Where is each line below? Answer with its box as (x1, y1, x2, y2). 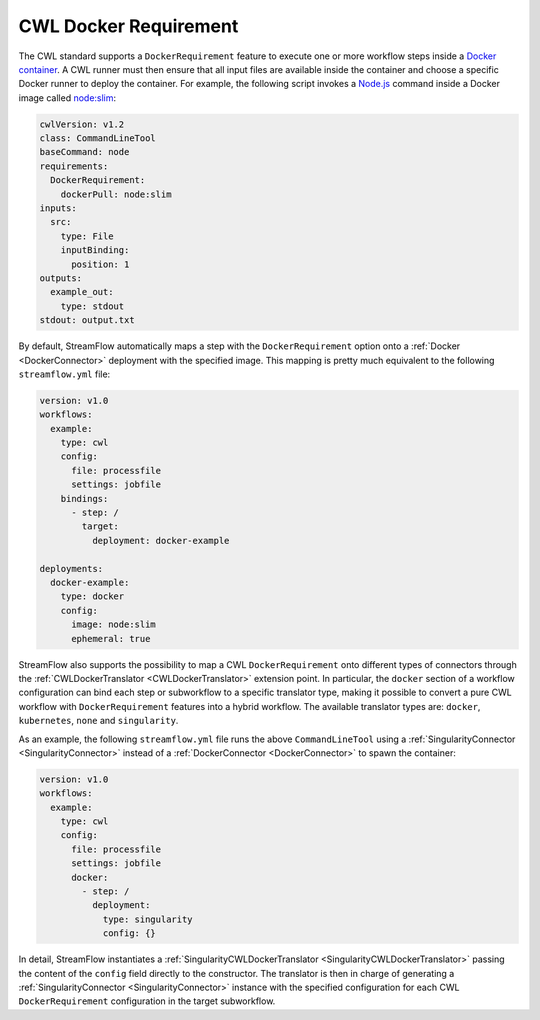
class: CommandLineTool (39, 133, 157, 144)
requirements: (39, 160, 109, 172)
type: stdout (60, 300, 125, 312)
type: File (60, 230, 114, 242)
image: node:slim (71, 619, 157, 630)
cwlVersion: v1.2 (39, 118, 125, 130)
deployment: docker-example (91, 535, 230, 546)
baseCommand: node (39, 146, 130, 158)
